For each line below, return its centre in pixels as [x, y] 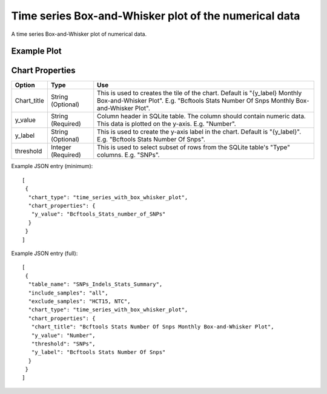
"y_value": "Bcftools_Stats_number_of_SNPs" [98, 214]
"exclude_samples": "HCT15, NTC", [79, 301]
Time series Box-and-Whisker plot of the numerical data [156, 16]
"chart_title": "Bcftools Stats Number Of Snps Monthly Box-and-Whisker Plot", [153, 327]
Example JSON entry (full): [45, 253]
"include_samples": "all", [68, 293]
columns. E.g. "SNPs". [128, 155]
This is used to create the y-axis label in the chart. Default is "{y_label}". [199, 132]
